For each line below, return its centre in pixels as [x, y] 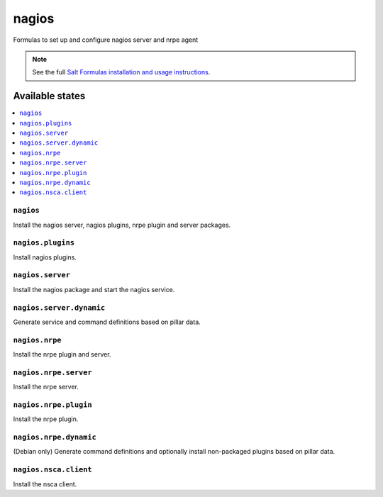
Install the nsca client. [45, 484]
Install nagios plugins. [45, 257]
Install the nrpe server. [46, 387]
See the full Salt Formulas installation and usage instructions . [121, 72]
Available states [49, 96]
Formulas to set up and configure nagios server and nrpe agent [106, 40]
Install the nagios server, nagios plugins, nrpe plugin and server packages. [122, 225]
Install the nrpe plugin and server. [62, 354]
